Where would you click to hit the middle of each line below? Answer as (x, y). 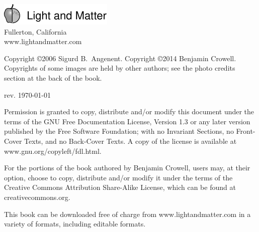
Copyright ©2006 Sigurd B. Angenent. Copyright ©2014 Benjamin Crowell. (120, 58)
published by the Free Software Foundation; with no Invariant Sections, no (119, 131)
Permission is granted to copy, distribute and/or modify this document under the (129, 111)
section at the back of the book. (53, 77)
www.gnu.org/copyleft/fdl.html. (53, 151)
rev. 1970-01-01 (27, 94)
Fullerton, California (35, 31)
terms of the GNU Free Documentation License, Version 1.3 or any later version (127, 121)
